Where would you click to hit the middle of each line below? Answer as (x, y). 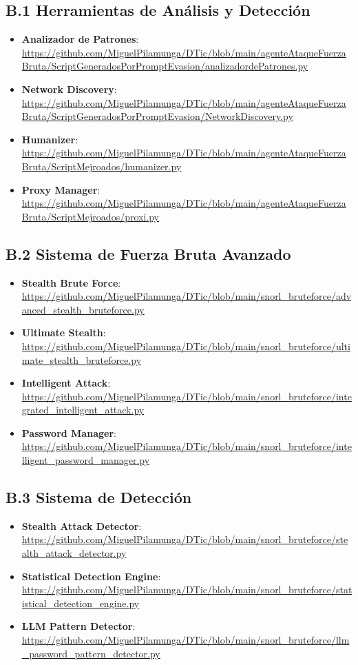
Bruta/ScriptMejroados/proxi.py (91, 216)
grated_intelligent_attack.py (83, 410)
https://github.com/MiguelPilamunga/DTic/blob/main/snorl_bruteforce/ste (185, 539)
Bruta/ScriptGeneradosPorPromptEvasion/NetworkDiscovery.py (157, 116)
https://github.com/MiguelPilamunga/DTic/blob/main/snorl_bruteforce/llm (186, 640)
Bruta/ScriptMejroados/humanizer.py (102, 166)
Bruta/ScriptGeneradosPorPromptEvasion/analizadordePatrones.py (165, 66)
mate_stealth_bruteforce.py (82, 359)
